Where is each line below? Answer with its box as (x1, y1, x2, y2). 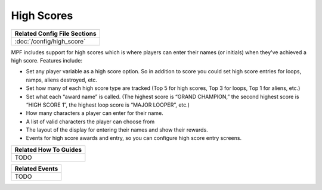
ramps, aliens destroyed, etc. (26, 76, 98, 83)
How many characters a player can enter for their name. (26, 110, 163, 117)
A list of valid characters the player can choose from (26, 118, 155, 125)
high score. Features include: (11, 57, 83, 64)
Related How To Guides (14, 145, 82, 154)
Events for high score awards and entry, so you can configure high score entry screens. (26, 135, 241, 142)
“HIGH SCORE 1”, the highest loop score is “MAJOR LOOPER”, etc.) (26, 101, 190, 108)
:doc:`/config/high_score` (14, 37, 86, 45)
